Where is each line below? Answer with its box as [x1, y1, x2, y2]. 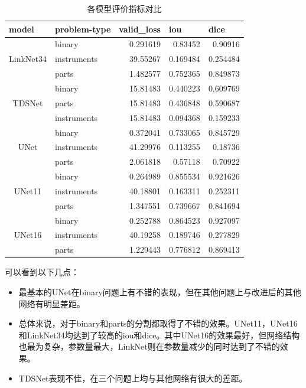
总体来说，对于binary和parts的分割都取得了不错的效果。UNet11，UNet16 [18, 317, 298, 330]
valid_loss [119, 22, 161, 35]
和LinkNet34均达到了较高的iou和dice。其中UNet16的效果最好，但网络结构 [18, 328, 300, 341]
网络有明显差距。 [18, 297, 85, 309]
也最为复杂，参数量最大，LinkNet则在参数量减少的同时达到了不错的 [18, 340, 280, 353]
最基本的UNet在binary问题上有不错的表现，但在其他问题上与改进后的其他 [18, 285, 301, 298]
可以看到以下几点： [5, 266, 79, 278]
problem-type [54, 22, 111, 35]
